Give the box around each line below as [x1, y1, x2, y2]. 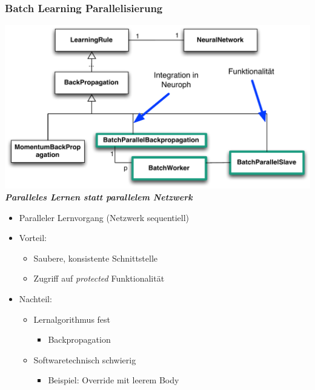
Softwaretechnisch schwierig [33, 353, 136, 366]
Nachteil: [19, 292, 52, 305]
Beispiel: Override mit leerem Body [48, 374, 179, 386]
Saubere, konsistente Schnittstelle [33, 251, 158, 264]
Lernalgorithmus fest [33, 312, 111, 325]
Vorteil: [19, 231, 47, 244]
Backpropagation [48, 333, 111, 346]
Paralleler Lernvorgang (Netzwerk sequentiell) [19, 211, 190, 223]
